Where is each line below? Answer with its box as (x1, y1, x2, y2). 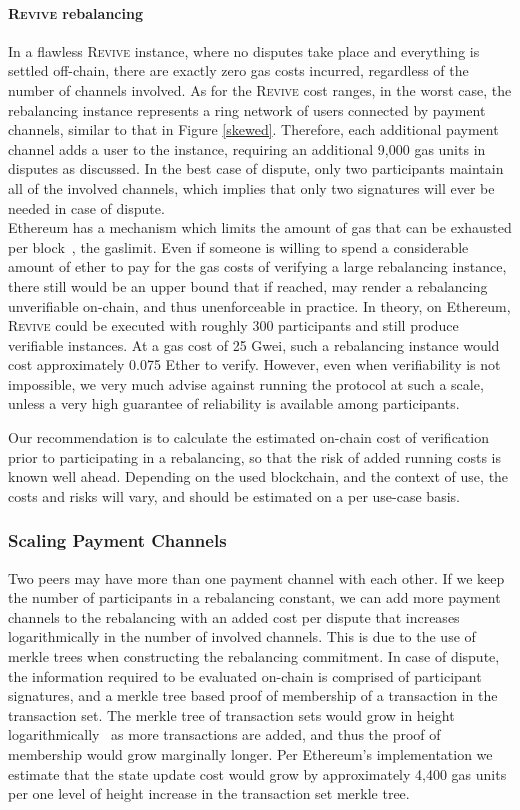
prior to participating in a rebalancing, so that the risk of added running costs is (8, 446, 502, 467)
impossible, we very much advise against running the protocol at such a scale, (8, 373, 484, 394)
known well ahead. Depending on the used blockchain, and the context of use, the (8, 466, 509, 487)
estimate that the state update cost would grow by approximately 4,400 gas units (8, 763, 507, 784)
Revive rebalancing (8, 2, 143, 23)
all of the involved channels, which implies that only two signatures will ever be (8, 177, 495, 198)
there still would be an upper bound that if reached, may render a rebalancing (8, 275, 488, 296)
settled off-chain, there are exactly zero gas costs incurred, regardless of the (8, 60, 469, 81)
